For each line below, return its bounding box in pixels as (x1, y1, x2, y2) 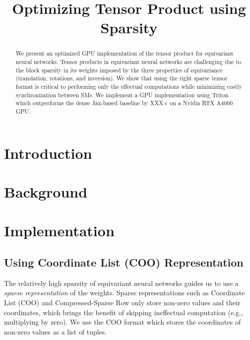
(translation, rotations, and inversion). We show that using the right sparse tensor (15, 74, 228, 82)
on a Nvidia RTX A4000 (170, 99, 233, 107)
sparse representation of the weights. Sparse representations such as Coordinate (4, 287, 245, 298)
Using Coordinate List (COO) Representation (4, 254, 244, 270)
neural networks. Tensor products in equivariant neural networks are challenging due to (15, 58, 242, 66)
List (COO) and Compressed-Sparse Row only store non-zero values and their (4, 297, 241, 307)
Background (4, 181, 88, 202)
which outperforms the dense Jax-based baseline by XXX (15, 99, 164, 107)
